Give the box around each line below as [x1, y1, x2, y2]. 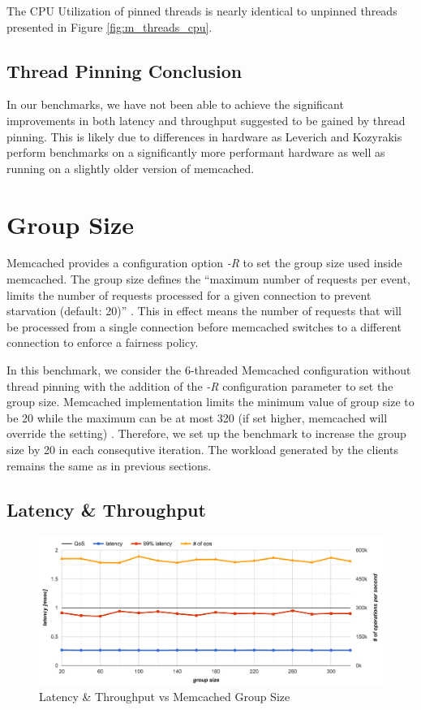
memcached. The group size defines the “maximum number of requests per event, [6, 271, 410, 288]
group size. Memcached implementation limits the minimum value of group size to [6, 393, 415, 410]
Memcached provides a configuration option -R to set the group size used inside [6, 254, 402, 271]
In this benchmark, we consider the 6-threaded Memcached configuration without [6, 361, 411, 379]
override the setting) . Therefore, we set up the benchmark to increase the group [6, 425, 406, 442]
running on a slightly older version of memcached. [6, 159, 255, 176]
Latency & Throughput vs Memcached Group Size [39, 688, 290, 705]
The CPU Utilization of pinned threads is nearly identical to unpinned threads [6, 2, 397, 19]
